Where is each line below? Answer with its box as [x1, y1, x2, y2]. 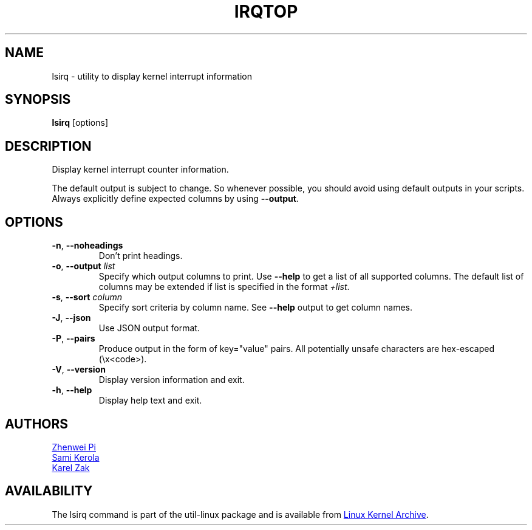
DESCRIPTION [5, 138, 92, 154]
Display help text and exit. [98, 395, 202, 406]
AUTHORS [5, 416, 69, 432]
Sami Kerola [52, 452, 100, 463]
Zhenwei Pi [52, 441, 96, 452]
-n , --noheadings [52, 240, 123, 251]
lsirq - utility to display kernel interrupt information [52, 71, 252, 81]
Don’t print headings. [98, 250, 183, 261]
